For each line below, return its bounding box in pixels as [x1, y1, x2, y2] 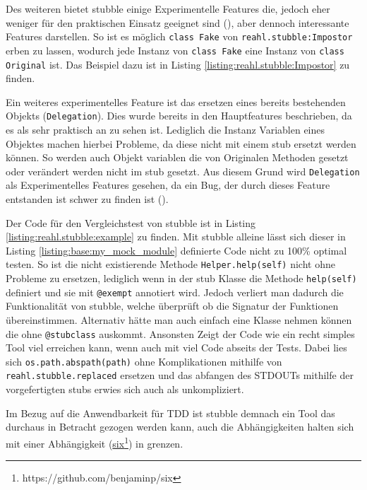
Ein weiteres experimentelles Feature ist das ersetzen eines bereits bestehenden [6, 94, 346, 109]
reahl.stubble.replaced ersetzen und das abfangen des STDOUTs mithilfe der [6, 368, 354, 383]
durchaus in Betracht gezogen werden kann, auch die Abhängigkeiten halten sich [6, 419, 354, 434]
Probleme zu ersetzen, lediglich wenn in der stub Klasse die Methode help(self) [6, 271, 357, 286]
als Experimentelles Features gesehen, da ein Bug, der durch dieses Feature [6, 177, 330, 192]
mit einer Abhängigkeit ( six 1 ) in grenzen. [6, 433, 183, 450]
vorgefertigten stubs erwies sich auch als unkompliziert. [6, 382, 244, 397]
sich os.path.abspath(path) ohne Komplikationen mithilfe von [6, 354, 282, 368]
